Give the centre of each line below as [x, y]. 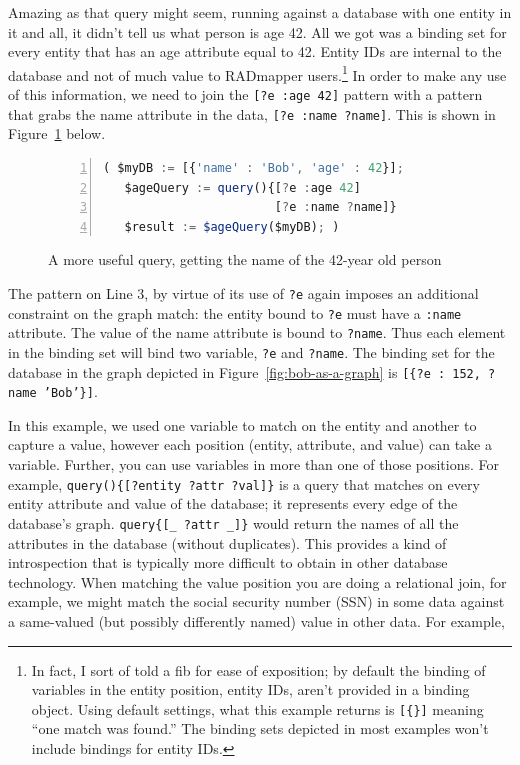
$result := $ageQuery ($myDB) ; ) [232, 226]
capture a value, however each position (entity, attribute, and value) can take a [250, 444]
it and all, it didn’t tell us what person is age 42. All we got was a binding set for [257, 31]
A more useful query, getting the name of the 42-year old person [245, 259]
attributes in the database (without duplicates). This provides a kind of [227, 542]
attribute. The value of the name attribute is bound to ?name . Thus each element [257, 332]
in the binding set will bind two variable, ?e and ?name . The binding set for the [251, 351]
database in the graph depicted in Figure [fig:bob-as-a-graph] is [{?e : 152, [244, 371]
